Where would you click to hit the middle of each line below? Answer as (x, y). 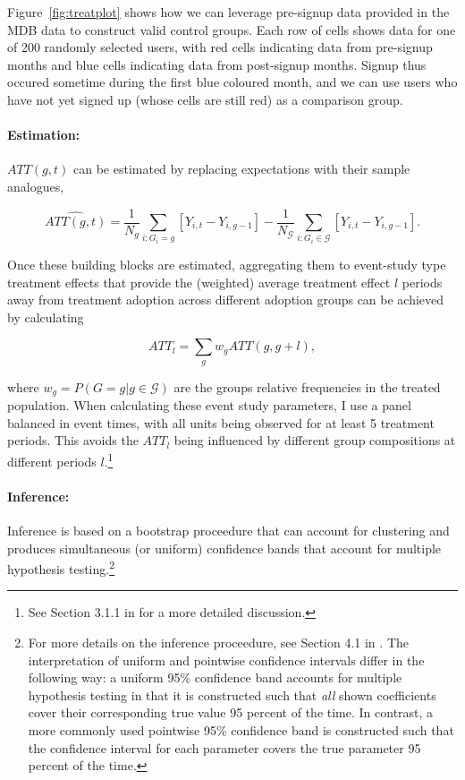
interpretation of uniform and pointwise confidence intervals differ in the (226, 660)
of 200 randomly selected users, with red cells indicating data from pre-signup (220, 47)
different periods (52, 461)
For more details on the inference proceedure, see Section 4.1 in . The (218, 643)
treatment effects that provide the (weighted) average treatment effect (199, 282)
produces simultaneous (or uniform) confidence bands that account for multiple (224, 548)
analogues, (36, 186)
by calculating (46, 317)
